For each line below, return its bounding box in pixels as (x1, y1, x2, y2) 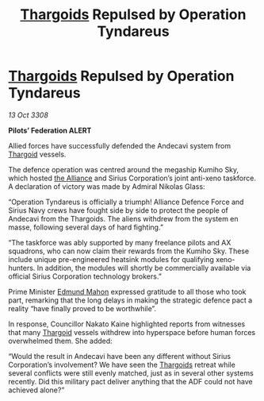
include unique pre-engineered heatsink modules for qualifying (8, 254, 214, 264)
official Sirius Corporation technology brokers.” (8, 272, 163, 281)
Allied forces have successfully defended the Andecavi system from (8, 141, 231, 150)
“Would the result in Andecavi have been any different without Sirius (8, 351, 231, 361)
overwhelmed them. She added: (8, 336, 113, 345)
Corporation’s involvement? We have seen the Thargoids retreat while (8, 360, 235, 369)
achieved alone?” (8, 385, 65, 395)
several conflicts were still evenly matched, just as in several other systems (8, 368, 254, 378)
